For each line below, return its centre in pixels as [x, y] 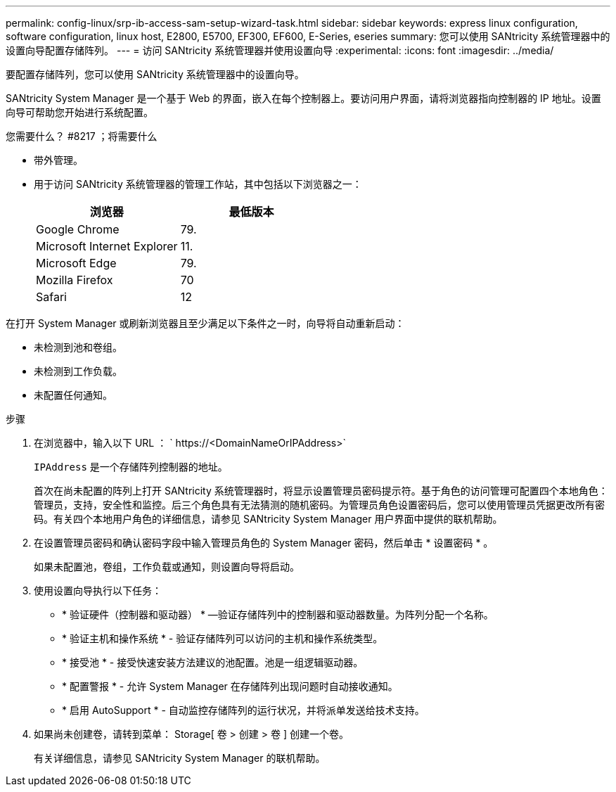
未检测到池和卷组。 [78, 347]
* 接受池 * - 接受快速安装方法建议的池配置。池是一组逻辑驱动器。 [213, 662]
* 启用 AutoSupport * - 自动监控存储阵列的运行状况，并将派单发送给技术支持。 [243, 710]
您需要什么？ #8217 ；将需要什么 [82, 136]
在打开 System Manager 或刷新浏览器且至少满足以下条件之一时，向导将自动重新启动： [205, 323]
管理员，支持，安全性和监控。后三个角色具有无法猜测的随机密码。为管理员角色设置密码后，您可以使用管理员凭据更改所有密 [319, 505]
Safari [51, 297]
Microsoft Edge [76, 263]
